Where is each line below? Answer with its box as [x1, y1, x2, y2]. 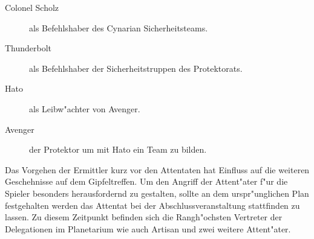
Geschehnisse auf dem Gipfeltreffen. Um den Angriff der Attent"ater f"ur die [5, 175, 288, 188]
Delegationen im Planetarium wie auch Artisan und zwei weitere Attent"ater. [5, 222, 291, 235]
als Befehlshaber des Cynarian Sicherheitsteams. [29, 21, 208, 34]
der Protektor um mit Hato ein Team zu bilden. [29, 143, 207, 156]
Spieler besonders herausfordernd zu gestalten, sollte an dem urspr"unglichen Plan [5, 186, 309, 199]
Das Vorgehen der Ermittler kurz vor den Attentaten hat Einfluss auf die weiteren [5, 163, 310, 176]
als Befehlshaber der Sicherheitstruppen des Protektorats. [29, 62, 243, 74]
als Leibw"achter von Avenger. [29, 102, 140, 115]
